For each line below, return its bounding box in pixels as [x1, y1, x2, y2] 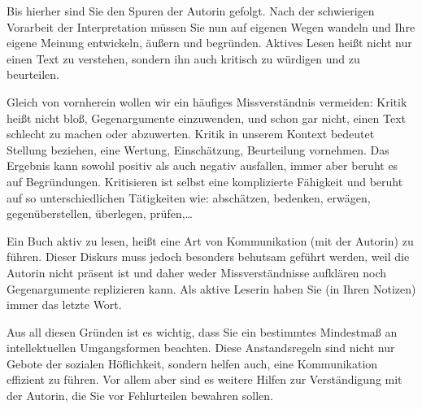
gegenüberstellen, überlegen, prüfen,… [7, 205, 193, 222]
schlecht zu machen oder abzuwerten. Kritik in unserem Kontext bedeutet [7, 125, 375, 142]
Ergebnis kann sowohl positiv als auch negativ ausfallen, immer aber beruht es [7, 157, 398, 174]
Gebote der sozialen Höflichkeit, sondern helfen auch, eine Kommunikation [7, 355, 378, 372]
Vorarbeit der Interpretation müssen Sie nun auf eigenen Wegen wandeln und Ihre [7, 18, 415, 35]
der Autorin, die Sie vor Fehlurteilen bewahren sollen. [7, 387, 273, 404]
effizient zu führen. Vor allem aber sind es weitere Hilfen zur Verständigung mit [7, 371, 402, 388]
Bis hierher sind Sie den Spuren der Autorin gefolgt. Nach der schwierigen [7, 2, 375, 19]
